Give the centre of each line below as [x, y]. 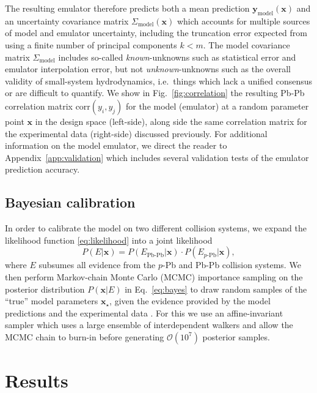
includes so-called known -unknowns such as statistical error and [177, 57]
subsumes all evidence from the [97, 265]
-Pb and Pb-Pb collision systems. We [232, 265]
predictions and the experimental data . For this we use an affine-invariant [144, 313]
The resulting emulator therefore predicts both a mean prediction [127, 8]
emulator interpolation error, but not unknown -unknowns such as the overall [148, 69]
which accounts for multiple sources [243, 21]
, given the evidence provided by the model [190, 301]
